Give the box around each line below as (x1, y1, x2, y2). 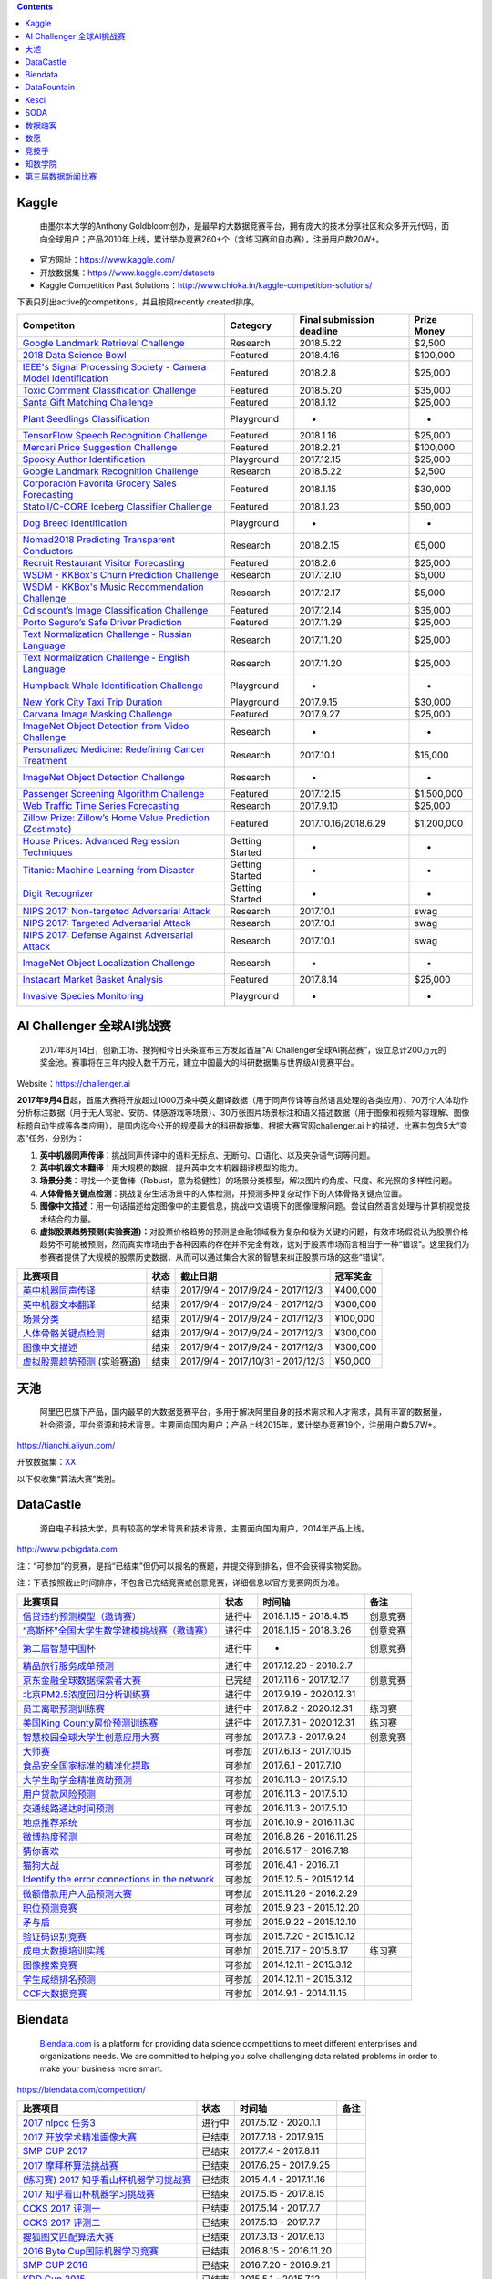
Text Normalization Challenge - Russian (22, 627, 192, 640)
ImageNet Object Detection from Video (22, 719, 190, 732)
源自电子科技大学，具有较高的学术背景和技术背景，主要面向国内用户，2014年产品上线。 (39, 1523, 370, 1534)
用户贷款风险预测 (22, 1788, 96, 1800)
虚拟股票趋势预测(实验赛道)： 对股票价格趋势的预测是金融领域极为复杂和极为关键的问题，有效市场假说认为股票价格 (39, 1226, 469, 1237)
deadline (299, 325, 339, 337)
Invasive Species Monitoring (22, 989, 145, 1002)
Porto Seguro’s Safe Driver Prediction (22, 615, 182, 628)
